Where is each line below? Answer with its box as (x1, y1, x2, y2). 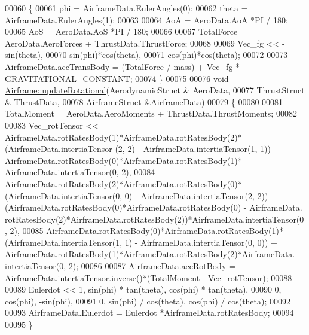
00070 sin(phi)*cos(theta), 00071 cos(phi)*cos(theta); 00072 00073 (45, 48, 288, 61)
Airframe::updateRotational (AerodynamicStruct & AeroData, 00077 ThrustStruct (5, 84, 305, 96)
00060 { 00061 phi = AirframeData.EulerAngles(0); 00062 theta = (5, 2, 248, 14)
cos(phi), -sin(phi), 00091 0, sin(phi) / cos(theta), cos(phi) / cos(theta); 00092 (5, 294, 291, 307)
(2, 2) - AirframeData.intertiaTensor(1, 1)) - (115, 142, 277, 155)
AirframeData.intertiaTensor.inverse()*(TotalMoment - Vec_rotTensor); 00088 (5, 271, 292, 284)
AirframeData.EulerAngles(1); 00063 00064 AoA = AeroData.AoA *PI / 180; (5, 13, 288, 26)
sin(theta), (5, 48, 43, 61)
